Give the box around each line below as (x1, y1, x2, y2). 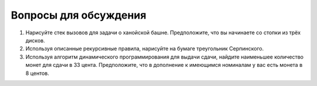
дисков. (25, 37, 45, 44)
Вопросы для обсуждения (11, 9, 147, 21)
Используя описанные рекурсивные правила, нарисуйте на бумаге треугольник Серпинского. (25, 45, 264, 52)
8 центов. (25, 70, 49, 77)
